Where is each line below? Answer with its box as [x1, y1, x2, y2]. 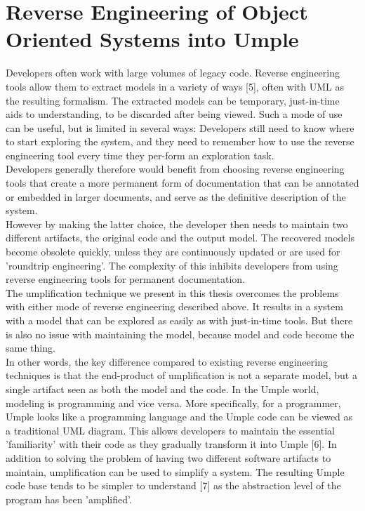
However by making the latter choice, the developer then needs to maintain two [6, 216, 348, 231]
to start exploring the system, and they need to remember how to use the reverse [6, 134, 354, 149]
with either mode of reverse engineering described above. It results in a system [6, 299, 343, 314]
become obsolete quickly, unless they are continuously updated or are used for [6, 244, 340, 259]
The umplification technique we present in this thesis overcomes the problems [6, 285, 339, 300]
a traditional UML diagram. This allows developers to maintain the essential [6, 423, 335, 437]
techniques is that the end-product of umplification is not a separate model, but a [6, 368, 357, 383]
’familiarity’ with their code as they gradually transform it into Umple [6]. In [6, 437, 337, 451]
